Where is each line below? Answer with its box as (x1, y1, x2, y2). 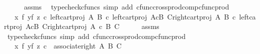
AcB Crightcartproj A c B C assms (25, 21, 159, 31)
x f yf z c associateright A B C (14, 40, 122, 51)
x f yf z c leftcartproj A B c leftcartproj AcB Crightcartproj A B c (14, 11, 236, 21)
